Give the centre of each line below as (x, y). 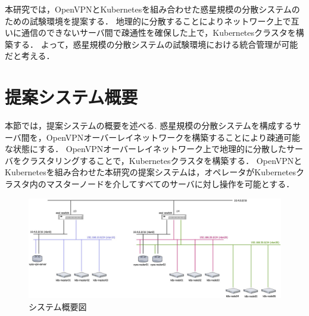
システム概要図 (58, 306)
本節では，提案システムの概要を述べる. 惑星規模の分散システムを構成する (149, 126)
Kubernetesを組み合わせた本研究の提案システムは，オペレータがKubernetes (151, 172)
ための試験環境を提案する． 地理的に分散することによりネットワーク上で (148, 21)
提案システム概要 (71, 97)
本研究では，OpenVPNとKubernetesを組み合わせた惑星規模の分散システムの (152, 9)
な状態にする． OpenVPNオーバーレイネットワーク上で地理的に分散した (146, 149)
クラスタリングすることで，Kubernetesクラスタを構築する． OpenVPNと (162, 160)
